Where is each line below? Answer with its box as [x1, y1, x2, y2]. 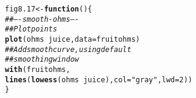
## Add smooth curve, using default [5, 45, 131, 54]
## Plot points [5, 25, 57, 34]
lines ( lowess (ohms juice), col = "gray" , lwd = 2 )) [5, 75, 192, 84]
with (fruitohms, [5, 65, 71, 74]
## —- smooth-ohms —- [5, 15, 79, 24]
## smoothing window [5, 55, 79, 64]
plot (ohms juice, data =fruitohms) [5, 34, 140, 44]
